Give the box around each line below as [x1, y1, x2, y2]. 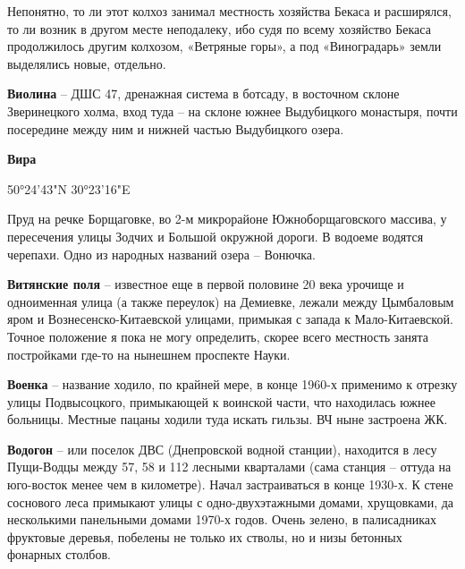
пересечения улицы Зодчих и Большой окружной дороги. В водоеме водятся [7, 226, 424, 245]
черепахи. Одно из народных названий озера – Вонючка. [7, 244, 316, 263]
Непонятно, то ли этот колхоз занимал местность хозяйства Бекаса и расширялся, [7, 2, 452, 20]
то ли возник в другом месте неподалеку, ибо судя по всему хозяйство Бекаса [7, 19, 431, 38]
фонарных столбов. [7, 545, 111, 564]
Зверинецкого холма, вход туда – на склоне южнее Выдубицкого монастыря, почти [7, 101, 458, 120]
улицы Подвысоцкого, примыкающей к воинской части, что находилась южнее [7, 392, 435, 411]
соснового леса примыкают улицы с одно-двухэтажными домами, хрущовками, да [7, 492, 454, 511]
